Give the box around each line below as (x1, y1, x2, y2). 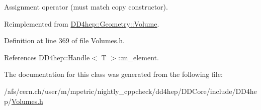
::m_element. (118, 52, 159, 62)
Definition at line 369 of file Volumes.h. (4, 35, 125, 46)
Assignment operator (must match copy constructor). (4, 2, 168, 12)
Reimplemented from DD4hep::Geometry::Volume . (4, 18, 159, 29)
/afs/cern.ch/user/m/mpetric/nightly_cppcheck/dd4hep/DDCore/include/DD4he (4, 85, 257, 96)
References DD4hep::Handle (4, 52, 90, 62)
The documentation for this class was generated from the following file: (4, 69, 223, 79)
